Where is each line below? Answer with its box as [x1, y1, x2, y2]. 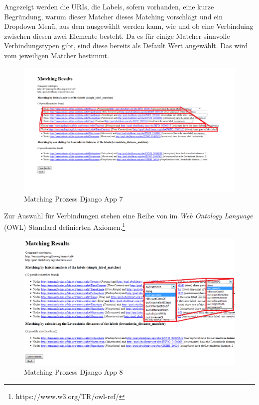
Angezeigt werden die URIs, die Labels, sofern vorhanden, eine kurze [4, 1, 214, 11]
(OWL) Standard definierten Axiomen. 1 [4, 220, 126, 232]
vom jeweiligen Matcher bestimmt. [4, 50, 109, 60]
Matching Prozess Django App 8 [24, 367, 123, 377]
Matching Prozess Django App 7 [24, 194, 123, 204]
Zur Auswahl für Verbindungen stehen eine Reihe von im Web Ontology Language [4, 210, 253, 220]
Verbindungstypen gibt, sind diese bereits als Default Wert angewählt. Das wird [4, 40, 248, 51]
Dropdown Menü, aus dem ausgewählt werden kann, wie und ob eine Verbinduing [4, 21, 254, 31]
